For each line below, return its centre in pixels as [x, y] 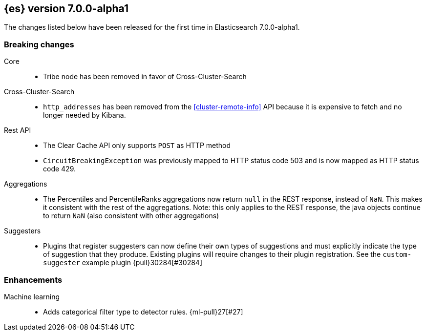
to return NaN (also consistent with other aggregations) [131, 216]
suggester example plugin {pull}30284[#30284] [123, 263]
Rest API [18, 130]
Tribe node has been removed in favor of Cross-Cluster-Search [145, 77]
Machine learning [32, 296]
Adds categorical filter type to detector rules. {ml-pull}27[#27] [143, 312]
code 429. [60, 169]
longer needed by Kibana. [85, 115]
